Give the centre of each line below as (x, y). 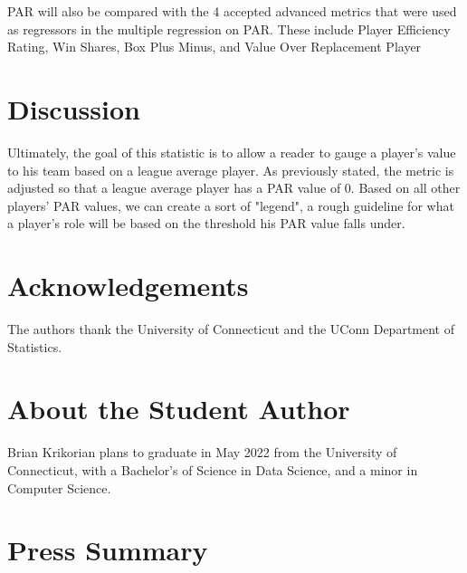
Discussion (74, 108)
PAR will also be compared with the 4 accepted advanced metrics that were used (232, 11)
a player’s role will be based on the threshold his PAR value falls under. (206, 223)
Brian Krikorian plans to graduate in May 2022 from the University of (202, 452)
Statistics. (35, 346)
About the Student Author (179, 409)
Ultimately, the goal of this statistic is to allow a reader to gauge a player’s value (232, 152)
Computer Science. (59, 487)
